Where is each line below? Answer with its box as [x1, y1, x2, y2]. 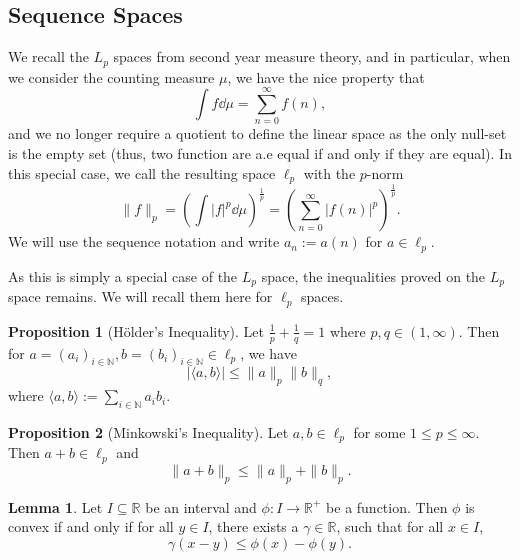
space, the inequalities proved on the [261, 265, 486, 286]
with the [303, 162, 356, 183]
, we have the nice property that [227, 66, 425, 87]
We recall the [8, 46, 89, 67]
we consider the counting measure [8, 66, 215, 87]
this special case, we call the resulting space [8, 162, 276, 183]
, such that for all [336, 516, 444, 537]
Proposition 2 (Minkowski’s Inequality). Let [8, 421, 289, 442]
